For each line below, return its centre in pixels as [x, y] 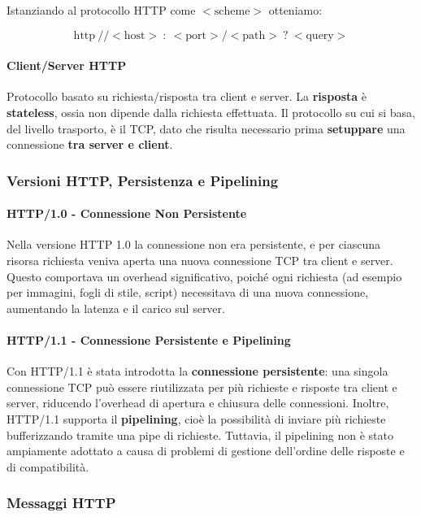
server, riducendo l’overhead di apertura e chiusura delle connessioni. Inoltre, [198, 403]
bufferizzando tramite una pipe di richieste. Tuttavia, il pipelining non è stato [200, 434]
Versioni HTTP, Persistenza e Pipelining [143, 180]
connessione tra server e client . [90, 144]
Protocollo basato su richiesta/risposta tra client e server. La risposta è [187, 96]
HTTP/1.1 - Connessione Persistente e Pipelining [149, 339]
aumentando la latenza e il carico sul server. [116, 308]
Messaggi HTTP [61, 503]
